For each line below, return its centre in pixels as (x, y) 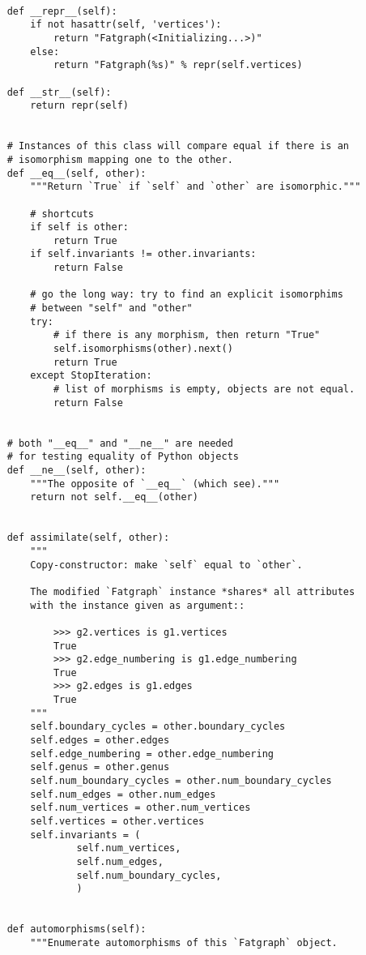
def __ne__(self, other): (77, 470)
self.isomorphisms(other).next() (143, 349)
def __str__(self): (59, 92)
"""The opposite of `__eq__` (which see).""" (155, 484)
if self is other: (79, 227)
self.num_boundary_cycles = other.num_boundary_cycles (181, 781)
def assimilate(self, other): (88, 538)
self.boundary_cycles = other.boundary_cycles (158, 727)
